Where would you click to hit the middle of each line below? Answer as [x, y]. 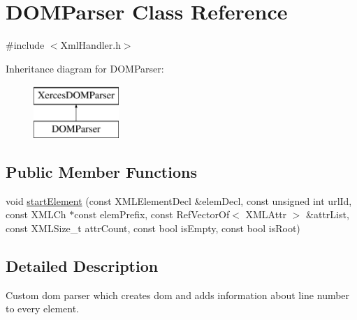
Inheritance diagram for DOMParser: [85, 68]
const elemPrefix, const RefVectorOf [152, 214]
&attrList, [328, 214]
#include [25, 45]
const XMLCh [36, 214]
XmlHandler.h [90, 45]
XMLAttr [266, 214]
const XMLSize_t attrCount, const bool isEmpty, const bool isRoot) [153, 228]
